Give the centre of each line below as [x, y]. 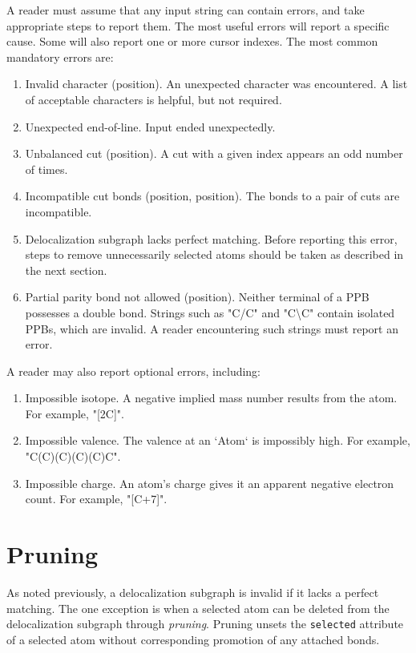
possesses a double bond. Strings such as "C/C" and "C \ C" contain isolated [210, 312]
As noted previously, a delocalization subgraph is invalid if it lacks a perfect [193, 592]
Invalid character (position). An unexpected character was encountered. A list [216, 84]
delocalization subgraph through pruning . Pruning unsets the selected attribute [205, 624]
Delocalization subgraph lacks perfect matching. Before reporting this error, [211, 238]
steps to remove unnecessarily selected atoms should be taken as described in [214, 254]
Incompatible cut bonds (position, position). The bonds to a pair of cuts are [212, 196]
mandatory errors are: [60, 56]
